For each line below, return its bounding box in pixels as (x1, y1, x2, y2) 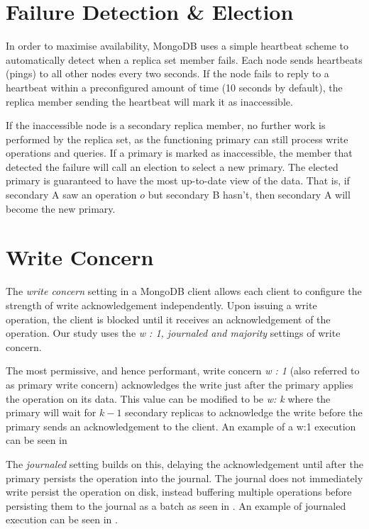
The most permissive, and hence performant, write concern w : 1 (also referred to (6, 363, 360, 378)
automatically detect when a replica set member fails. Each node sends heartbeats (6, 52, 363, 67)
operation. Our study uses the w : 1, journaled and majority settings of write (6, 325, 341, 340)
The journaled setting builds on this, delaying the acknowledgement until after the (6, 456, 363, 471)
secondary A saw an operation (6, 187, 137, 202)
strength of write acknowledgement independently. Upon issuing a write (6, 297, 317, 312)
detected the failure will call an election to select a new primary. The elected (6, 159, 338, 174)
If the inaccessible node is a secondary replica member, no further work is (6, 118, 326, 133)
